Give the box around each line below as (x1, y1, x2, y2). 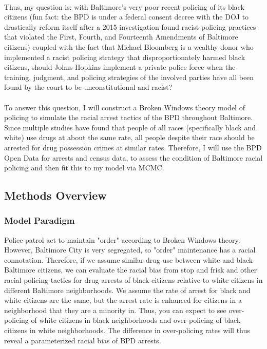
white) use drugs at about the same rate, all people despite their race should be (4, 132, 255, 143)
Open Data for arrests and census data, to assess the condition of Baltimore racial (4, 152, 263, 163)
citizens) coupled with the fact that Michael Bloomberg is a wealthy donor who (4, 41, 254, 52)
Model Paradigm (4, 214, 75, 227)
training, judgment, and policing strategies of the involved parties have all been (4, 71, 254, 82)
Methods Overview (4, 187, 107, 203)
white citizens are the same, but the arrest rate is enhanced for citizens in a (4, 295, 242, 305)
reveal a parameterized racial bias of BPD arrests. (4, 335, 161, 345)
